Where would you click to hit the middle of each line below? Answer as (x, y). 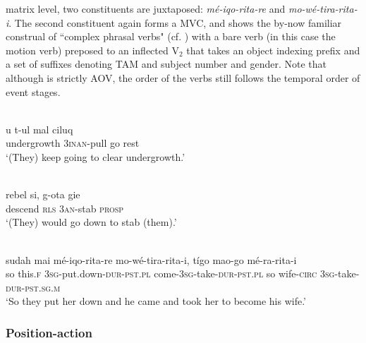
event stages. (33, 91)
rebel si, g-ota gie (43, 194)
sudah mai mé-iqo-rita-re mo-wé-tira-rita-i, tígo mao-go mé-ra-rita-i (151, 259)
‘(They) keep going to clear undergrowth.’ (96, 156)
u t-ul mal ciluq (39, 129)
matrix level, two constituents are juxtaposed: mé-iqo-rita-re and (146, 8)
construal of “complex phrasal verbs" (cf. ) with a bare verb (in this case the (171, 36)
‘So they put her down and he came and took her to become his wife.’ (156, 301)
